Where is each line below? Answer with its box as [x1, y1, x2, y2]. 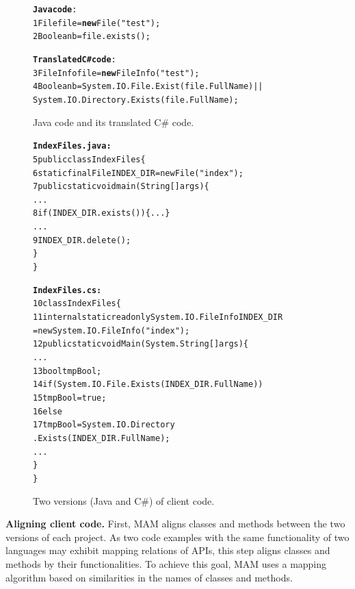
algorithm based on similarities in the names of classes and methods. [5, 570, 293, 584]
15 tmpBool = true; [33, 393, 107, 403]
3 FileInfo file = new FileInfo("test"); [33, 68, 200, 78]
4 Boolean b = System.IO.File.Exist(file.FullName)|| [33, 82, 263, 92]
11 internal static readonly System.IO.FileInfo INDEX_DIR [33, 312, 283, 323]
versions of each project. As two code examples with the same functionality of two [5, 529, 350, 544]
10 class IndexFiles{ [33, 299, 121, 309]
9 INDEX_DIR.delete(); [33, 235, 131, 245]
